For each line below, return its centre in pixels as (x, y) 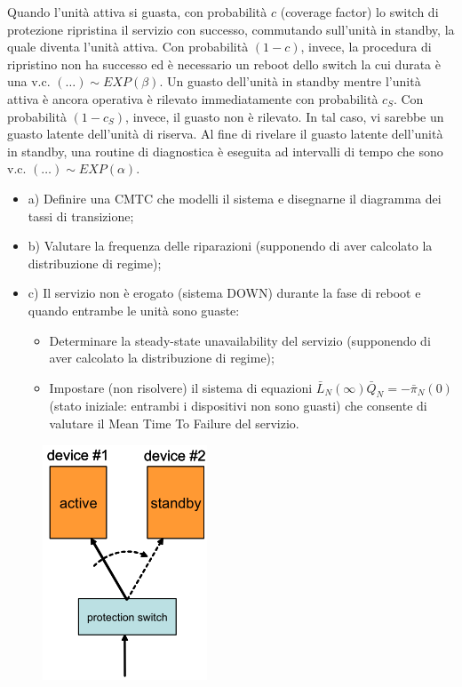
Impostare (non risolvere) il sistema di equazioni (181, 387)
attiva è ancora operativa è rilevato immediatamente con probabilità (193, 98)
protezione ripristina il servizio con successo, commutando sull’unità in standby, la (231, 29)
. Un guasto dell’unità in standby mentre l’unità (290, 81)
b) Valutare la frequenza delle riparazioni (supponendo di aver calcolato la (230, 246)
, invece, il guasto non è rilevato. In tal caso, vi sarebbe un (285, 116)
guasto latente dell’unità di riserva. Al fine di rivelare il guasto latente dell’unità (225, 134)
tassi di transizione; (81, 216)
